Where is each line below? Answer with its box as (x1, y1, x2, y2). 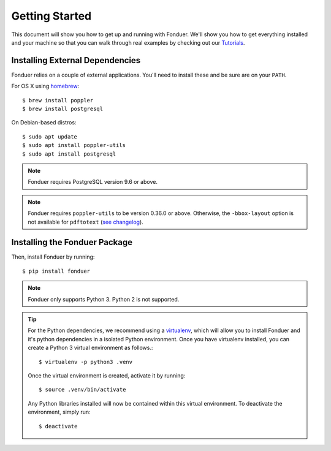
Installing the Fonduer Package (11, 237, 133, 248)
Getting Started (11, 9, 92, 23)
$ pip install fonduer (22, 267, 91, 275)
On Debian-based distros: (11, 119, 77, 126)
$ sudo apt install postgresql (22, 150, 116, 157)
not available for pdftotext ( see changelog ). (28, 218, 143, 225)
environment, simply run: (28, 408, 91, 416)
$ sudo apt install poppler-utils (22, 142, 126, 149)
